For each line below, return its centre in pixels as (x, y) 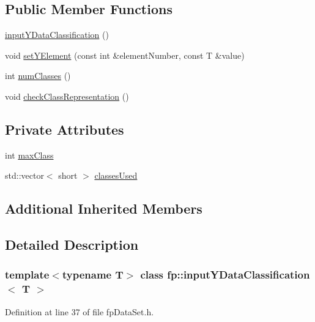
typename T (93, 275)
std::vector (24, 175)
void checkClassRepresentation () (67, 96)
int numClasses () (38, 76)
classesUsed (116, 175)
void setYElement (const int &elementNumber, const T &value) (125, 55)
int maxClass (29, 155)
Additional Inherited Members (104, 208)
